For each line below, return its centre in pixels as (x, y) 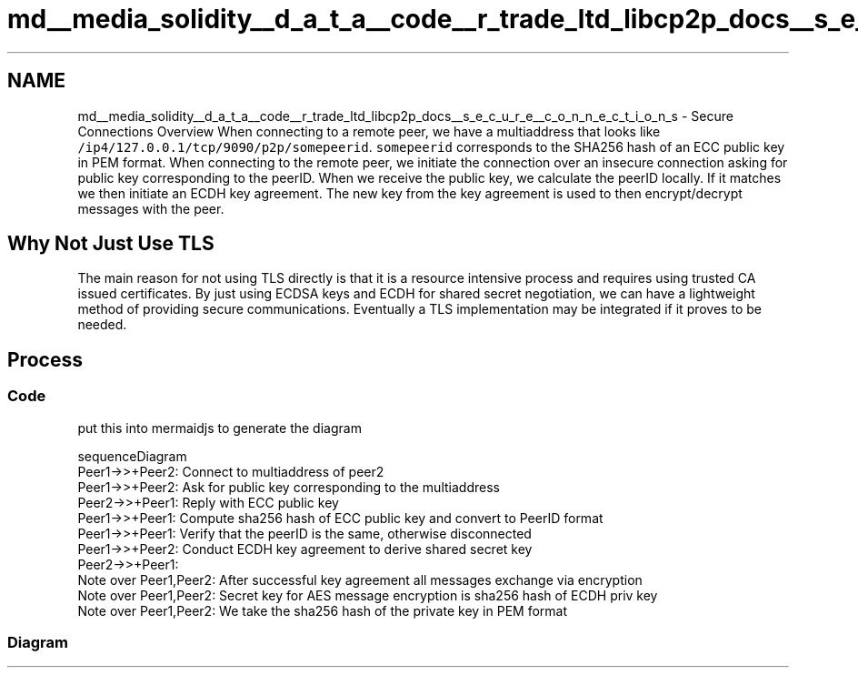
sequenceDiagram (132, 456)
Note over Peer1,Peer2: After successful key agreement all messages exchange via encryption (360, 579)
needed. (102, 325)
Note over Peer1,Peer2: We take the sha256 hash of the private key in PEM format (322, 610)
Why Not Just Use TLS (111, 244)
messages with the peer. (151, 208)
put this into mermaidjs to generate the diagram (219, 428)
